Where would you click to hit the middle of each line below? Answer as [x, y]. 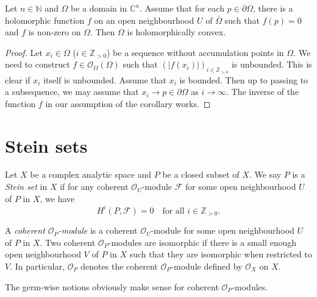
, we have [57, 198]
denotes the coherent [119, 266]
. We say [265, 174]
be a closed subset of [201, 174]
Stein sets [46, 145]
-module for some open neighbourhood [223, 230]
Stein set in [26, 187]
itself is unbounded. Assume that [105, 79]
